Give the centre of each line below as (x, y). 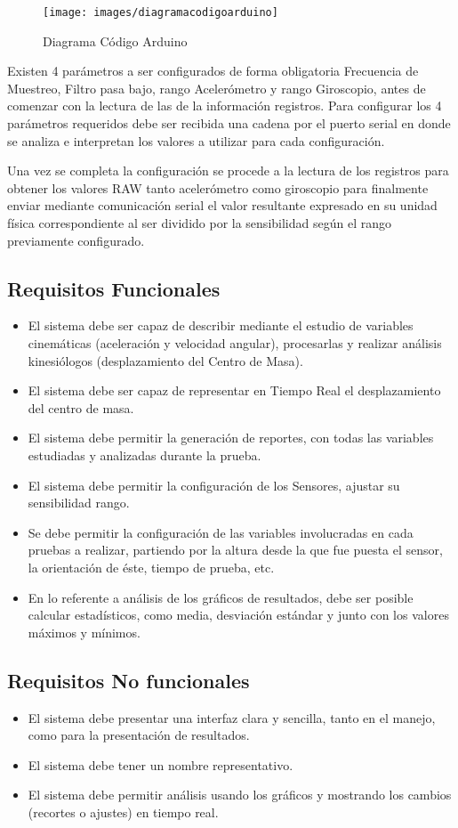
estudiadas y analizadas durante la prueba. (145, 455)
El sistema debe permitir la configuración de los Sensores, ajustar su (214, 485)
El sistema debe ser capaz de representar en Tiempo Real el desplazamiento (234, 390)
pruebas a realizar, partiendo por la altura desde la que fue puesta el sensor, (235, 550)
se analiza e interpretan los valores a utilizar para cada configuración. (196, 140)
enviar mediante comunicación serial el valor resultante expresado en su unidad (222, 205)
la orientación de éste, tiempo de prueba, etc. (151, 567)
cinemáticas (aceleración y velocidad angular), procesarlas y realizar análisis (235, 342)
